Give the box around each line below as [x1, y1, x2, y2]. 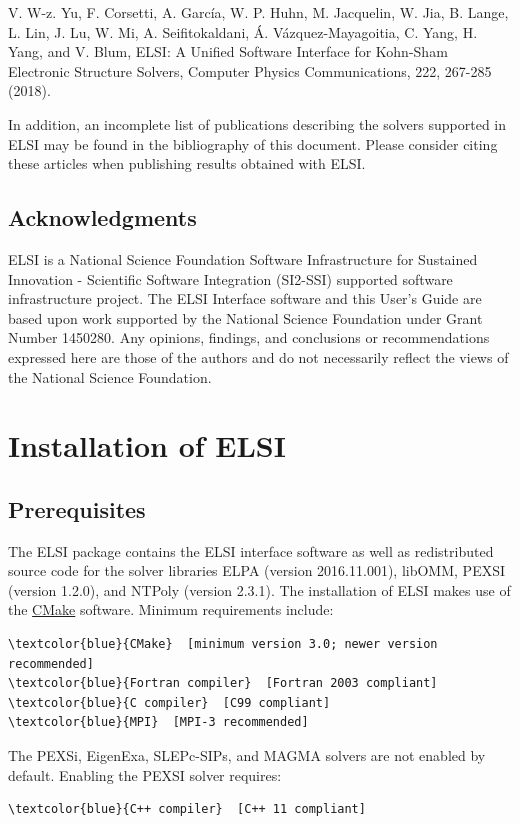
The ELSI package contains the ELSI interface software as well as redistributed [8, 540, 494, 561]
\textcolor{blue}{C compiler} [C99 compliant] [8, 695, 331, 710]
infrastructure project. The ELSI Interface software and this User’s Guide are [8, 288, 482, 309]
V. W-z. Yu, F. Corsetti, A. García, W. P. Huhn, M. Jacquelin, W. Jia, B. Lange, [8, 2, 509, 22]
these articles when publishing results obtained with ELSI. [8, 153, 366, 174]
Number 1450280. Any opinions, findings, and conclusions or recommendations [8, 327, 490, 348]
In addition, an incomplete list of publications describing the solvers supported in [8, 113, 507, 134]
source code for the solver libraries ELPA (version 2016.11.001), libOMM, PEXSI [8, 560, 505, 581]
